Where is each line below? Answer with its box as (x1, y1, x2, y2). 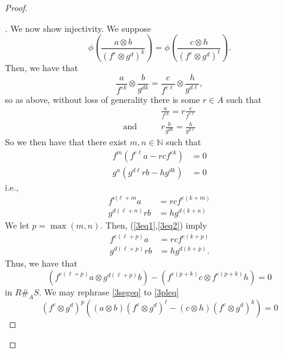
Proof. (5, 1, 28, 13)
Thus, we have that (5, 257, 77, 270)
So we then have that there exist (5, 135, 127, 148)
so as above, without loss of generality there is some (5, 93, 200, 105)
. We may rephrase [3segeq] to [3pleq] (39, 285, 179, 298)
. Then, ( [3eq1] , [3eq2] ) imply (100, 219, 207, 232)
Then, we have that (5, 61, 78, 74)
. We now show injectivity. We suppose (5, 21, 151, 34)
